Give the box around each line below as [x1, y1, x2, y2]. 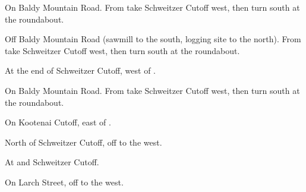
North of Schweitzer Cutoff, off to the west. [5, 136, 162, 148]
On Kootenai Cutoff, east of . [5, 116, 111, 128]
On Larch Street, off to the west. [5, 175, 124, 188]
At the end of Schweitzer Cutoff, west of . [5, 64, 156, 77]
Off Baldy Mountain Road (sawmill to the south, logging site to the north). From [5, 33, 301, 45]
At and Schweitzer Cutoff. [5, 156, 99, 168]
